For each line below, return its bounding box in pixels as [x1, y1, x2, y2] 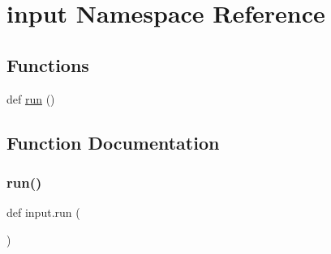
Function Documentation [6, 129, 220, 155]
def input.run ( [6, 204, 80, 221]
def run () [6, 90, 55, 107]
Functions [6, 52, 89, 77]
